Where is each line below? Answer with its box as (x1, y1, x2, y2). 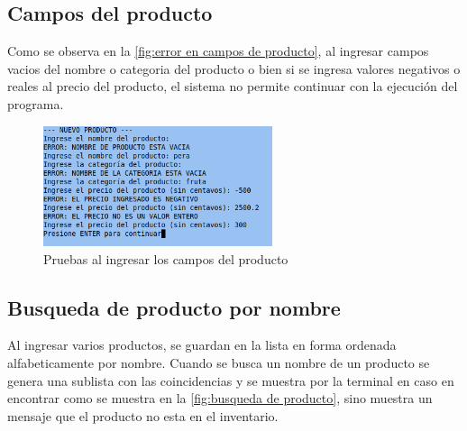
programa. (7, 94, 64, 113)
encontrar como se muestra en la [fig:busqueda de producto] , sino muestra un (7, 389, 433, 408)
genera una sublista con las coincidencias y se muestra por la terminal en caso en (7, 371, 454, 390)
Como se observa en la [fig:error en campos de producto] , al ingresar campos (7, 41, 429, 60)
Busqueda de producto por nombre (7, 293, 341, 321)
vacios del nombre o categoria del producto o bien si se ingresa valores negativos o (7, 59, 461, 78)
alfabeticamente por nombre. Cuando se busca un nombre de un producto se (7, 353, 430, 371)
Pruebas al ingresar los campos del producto (43, 249, 288, 268)
